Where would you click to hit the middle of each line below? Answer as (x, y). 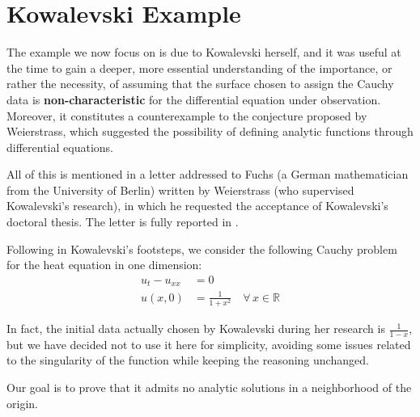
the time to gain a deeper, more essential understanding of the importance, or (199, 67)
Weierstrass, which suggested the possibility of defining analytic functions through (210, 131)
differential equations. (60, 147)
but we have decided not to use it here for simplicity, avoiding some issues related (209, 344)
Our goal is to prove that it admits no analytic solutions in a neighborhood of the (209, 388)
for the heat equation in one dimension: (104, 265)
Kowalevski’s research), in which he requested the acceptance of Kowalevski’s (197, 206)
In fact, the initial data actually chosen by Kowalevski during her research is (196, 329)
